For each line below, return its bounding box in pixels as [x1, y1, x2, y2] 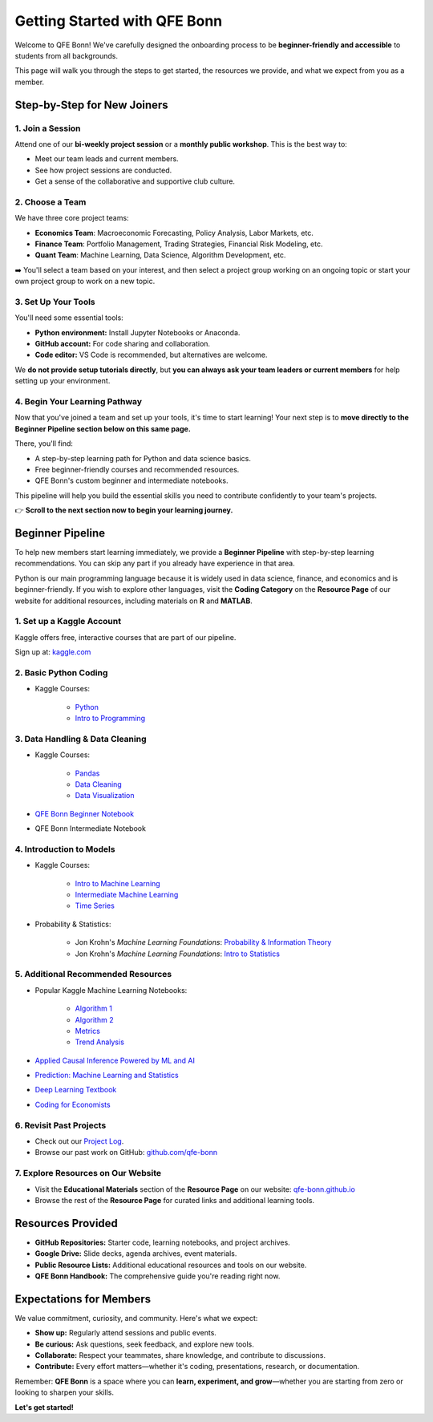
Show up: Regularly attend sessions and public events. [34, 1328, 216, 1338]
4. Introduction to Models [14, 843, 115, 854]
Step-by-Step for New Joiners [14, 98, 168, 111]
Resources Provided [14, 1216, 118, 1230]
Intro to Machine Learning [75, 878, 160, 888]
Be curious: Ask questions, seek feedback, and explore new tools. [34, 1339, 254, 1349]
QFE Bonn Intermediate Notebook [34, 824, 146, 833]
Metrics [75, 1026, 100, 1035]
